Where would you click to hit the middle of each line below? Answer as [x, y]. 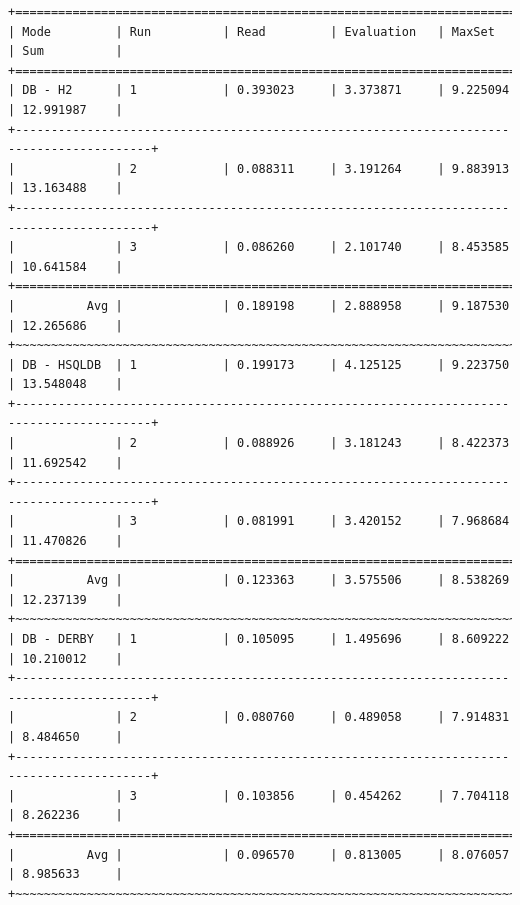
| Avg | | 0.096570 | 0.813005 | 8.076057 [259, 854]
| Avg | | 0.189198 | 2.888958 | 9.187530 [259, 305]
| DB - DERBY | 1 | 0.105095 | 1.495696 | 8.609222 [259, 639]
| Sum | [65, 51]
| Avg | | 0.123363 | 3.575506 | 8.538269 [259, 580]
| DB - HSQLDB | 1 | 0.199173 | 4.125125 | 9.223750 [259, 364]
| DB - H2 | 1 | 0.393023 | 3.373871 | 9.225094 [259, 90]
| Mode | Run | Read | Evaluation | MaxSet [251, 31]
